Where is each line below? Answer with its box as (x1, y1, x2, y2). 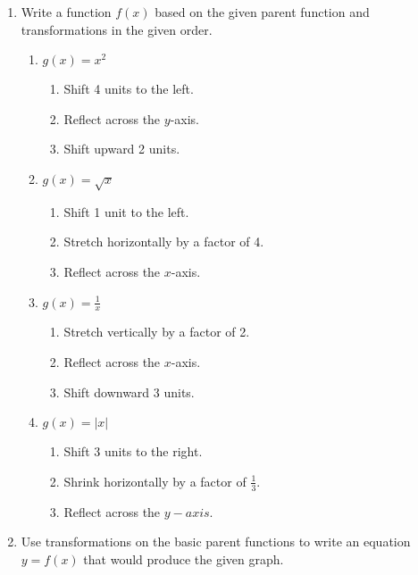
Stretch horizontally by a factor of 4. (63, 232, 264, 251)
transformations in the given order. (21, 20, 213, 38)
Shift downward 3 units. (63, 382, 195, 401)
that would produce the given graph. (83, 549, 284, 568)
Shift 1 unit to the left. (63, 202, 189, 221)
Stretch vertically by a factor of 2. (63, 322, 250, 341)
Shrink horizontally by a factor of (63, 471, 247, 490)
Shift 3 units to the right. (63, 442, 203, 461)
